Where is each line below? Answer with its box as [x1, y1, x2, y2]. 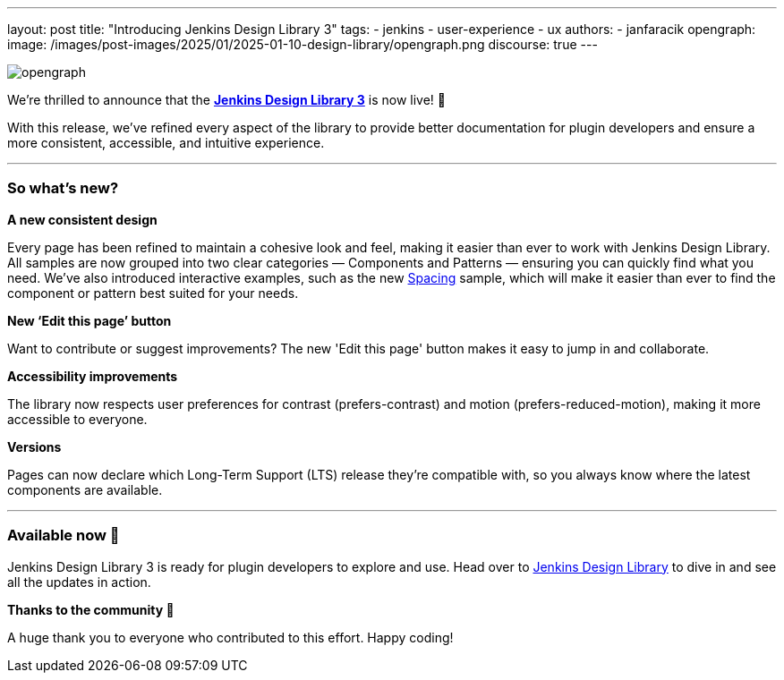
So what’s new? [7, 179, 119, 198]
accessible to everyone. [7, 411, 148, 427]
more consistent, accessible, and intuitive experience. [7, 135, 325, 150]
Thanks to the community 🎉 [7, 601, 175, 617]
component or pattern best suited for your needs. [7, 285, 299, 301]
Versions [7, 438, 62, 455]
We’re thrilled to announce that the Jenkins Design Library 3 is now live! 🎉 [7, 92, 446, 107]
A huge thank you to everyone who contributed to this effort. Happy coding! [7, 629, 454, 645]
